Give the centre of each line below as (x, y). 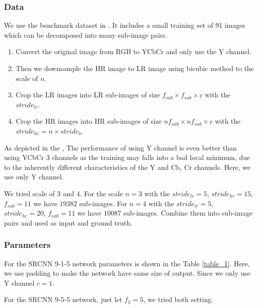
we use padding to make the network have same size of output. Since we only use (127, 273)
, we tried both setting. (178, 299)
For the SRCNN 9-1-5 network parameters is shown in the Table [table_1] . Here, (127, 263)
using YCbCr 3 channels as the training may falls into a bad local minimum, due (127, 157)
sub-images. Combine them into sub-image (188, 213)
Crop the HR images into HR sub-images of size (89, 121)
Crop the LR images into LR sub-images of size (88, 95)
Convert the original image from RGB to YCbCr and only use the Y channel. (133, 51)
